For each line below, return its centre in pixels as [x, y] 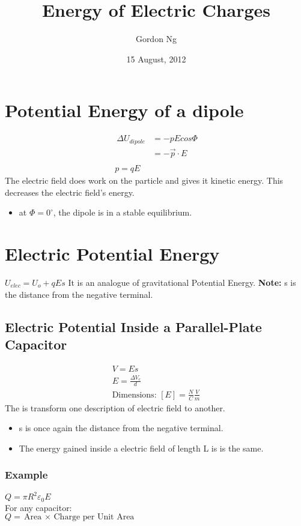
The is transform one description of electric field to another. [115, 407]
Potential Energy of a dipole [124, 110]
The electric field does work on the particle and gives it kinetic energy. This [144, 180]
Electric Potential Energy [112, 254]
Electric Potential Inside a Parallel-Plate [133, 326]
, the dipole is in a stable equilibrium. [123, 212]
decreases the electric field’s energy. [70, 192]
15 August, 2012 [156, 59]
